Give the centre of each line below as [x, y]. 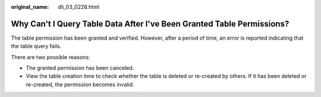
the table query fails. [36, 46]
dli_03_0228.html [79, 7]
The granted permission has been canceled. [80, 68]
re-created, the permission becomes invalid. [80, 84]
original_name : [30, 7]
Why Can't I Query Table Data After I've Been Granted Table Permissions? [150, 24]
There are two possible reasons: [51, 57]
